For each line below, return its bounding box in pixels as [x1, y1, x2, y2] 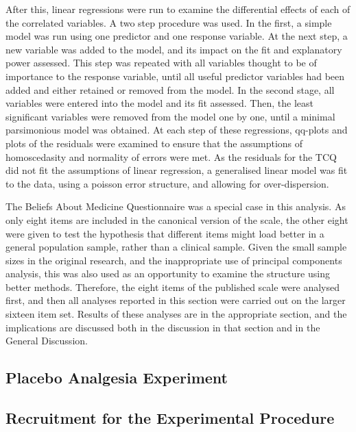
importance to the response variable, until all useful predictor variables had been [5, 68, 345, 83]
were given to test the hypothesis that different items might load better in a [5, 226, 324, 240]
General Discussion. [5, 333, 88, 348]
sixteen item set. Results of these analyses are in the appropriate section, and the [5, 307, 347, 321]
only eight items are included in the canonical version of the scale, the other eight [5, 212, 348, 227]
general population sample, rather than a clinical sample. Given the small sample [5, 240, 347, 254]
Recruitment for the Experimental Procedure [5, 407, 335, 429]
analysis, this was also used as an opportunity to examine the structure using [5, 266, 330, 281]
